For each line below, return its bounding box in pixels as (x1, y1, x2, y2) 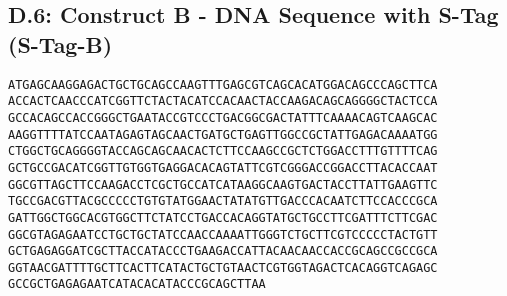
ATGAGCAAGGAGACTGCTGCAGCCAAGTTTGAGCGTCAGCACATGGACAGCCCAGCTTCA (8, 77, 438, 92)
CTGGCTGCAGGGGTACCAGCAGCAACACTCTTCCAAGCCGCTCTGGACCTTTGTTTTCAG (8, 144, 438, 159)
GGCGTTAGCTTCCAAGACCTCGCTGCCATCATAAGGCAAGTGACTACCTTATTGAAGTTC (8, 177, 438, 192)
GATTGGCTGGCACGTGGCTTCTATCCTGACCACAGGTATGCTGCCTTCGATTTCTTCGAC (8, 210, 438, 225)
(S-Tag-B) (8, 28, 113, 59)
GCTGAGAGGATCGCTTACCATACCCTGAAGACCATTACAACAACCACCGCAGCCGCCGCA (8, 244, 438, 259)
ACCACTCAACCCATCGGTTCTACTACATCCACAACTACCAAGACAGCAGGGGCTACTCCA (8, 94, 438, 109)
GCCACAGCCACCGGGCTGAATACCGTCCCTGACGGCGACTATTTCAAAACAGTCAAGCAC (8, 110, 438, 125)
